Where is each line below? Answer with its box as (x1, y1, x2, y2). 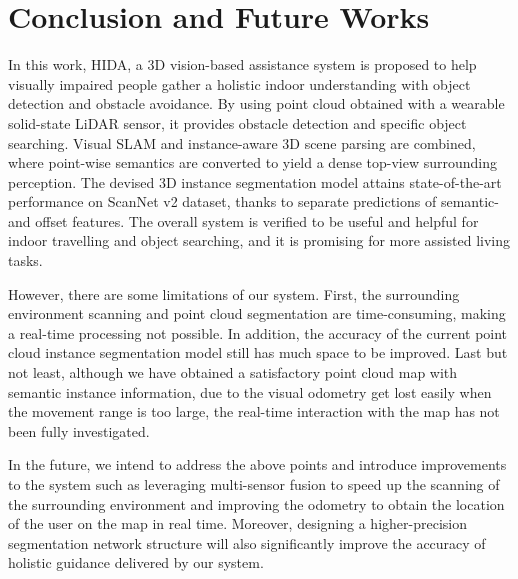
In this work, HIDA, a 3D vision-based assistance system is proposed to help (8, 54, 477, 75)
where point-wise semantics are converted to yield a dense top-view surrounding (8, 152, 497, 173)
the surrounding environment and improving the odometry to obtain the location (8, 493, 505, 514)
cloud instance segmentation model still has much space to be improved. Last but (8, 342, 508, 363)
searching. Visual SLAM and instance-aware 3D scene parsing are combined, (8, 132, 476, 153)
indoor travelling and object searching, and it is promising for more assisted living (8, 230, 511, 251)
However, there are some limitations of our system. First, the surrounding (8, 283, 460, 304)
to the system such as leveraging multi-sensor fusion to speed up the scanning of (8, 474, 500, 494)
